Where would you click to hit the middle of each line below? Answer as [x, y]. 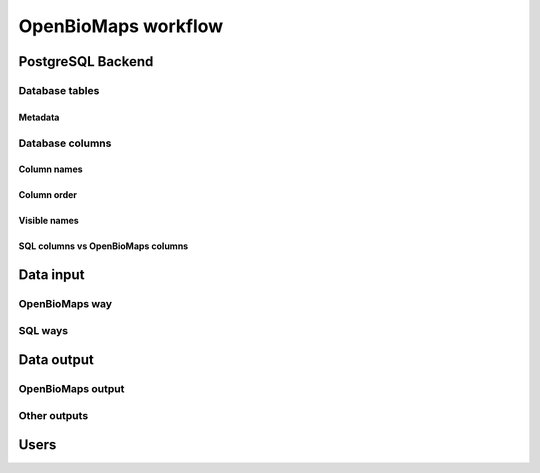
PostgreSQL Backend [86, 61]
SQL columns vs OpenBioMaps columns [103, 246]
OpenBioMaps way [65, 304]
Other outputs [53, 415]
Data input [51, 275]
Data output [56, 360]
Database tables [59, 90]
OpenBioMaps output [71, 389]
